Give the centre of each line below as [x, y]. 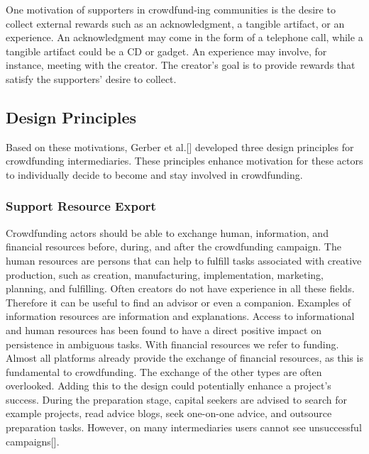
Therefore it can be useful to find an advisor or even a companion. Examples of [178, 302]
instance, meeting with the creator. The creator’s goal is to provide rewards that [181, 65]
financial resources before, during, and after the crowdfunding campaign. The [174, 247]
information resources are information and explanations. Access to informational [180, 316]
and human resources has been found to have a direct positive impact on [164, 330]
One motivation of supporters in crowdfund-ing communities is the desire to [171, 9]
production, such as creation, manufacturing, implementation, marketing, [165, 274]
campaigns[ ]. [33, 441]
